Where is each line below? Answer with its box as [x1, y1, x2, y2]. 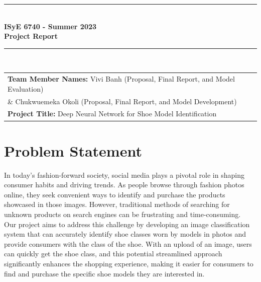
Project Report [4, 31, 58, 41]
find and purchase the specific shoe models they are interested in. [4, 268, 205, 278]
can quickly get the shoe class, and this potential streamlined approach [4, 248, 222, 259]
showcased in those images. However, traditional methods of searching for [4, 199, 230, 209]
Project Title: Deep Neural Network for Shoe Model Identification [8, 108, 217, 119]
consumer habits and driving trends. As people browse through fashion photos [4, 179, 244, 190]
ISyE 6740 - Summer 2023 [4, 21, 97, 31]
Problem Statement [4, 140, 142, 161]
